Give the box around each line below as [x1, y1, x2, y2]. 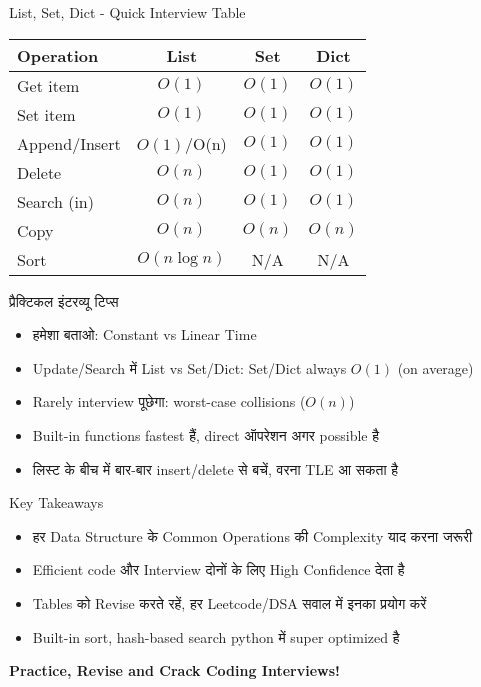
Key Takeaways [9, 492, 104, 513]
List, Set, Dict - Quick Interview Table [9, 2, 246, 22]
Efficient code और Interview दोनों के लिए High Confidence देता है [32, 559, 405, 580]
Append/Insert [17, 131, 121, 155]
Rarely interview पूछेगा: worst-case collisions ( [32, 391, 306, 412]
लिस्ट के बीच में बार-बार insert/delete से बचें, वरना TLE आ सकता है [32, 458, 399, 479]
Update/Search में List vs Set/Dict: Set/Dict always [32, 357, 347, 378]
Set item [17, 102, 76, 126]
